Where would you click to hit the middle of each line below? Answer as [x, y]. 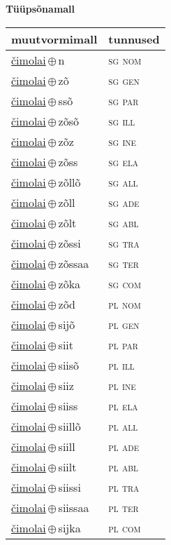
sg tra [124, 243]
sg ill [122, 121]
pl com [125, 527]
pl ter [124, 507]
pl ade [124, 446]
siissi [69, 487]
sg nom [125, 60]
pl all [123, 426]
